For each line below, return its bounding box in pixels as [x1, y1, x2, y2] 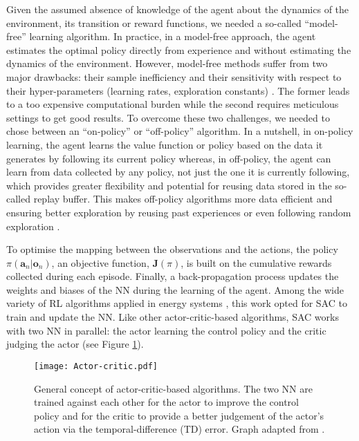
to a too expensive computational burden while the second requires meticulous [6, 97, 339, 111]
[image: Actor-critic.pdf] [34, 361, 158, 371]
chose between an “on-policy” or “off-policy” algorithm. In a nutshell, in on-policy [6, 124, 353, 138]
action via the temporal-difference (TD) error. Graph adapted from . [34, 422, 325, 436]
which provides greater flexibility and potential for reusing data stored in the [6, 178, 332, 192]
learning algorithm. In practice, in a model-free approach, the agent [29, 29, 316, 44]
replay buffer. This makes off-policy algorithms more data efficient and [33, 191, 333, 206]
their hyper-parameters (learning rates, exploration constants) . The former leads [6, 83, 350, 97]
